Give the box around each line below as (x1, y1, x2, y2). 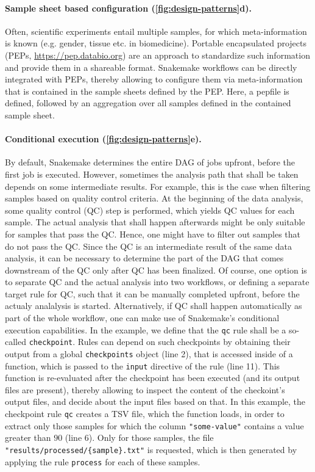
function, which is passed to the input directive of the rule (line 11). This (5, 359, 280, 372)
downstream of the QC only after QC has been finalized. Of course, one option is (5, 263, 307, 276)
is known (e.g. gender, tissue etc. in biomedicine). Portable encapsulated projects (5, 37, 306, 49)
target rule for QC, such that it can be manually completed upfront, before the (5, 287, 300, 300)
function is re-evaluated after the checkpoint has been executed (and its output (5, 371, 300, 384)
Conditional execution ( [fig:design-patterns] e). (5, 133, 202, 145)
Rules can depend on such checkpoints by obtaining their (77, 335, 291, 348)
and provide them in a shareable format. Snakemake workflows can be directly (5, 60, 297, 73)
